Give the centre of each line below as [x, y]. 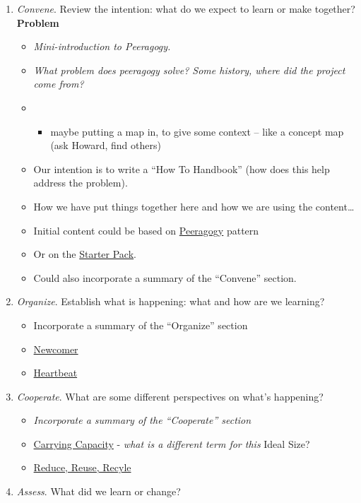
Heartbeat [55, 373]
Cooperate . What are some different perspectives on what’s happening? [170, 396]
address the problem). [81, 183]
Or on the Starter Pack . [85, 254]
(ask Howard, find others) [106, 145]
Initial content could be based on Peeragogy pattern [146, 230]
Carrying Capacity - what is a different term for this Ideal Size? [172, 443]
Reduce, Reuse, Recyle [82, 467]
